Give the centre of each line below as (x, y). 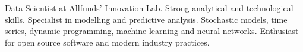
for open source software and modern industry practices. (107, 42)
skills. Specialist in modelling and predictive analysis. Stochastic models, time (146, 19)
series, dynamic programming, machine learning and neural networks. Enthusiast (152, 31)
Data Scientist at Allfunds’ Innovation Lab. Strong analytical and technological (149, 8)
